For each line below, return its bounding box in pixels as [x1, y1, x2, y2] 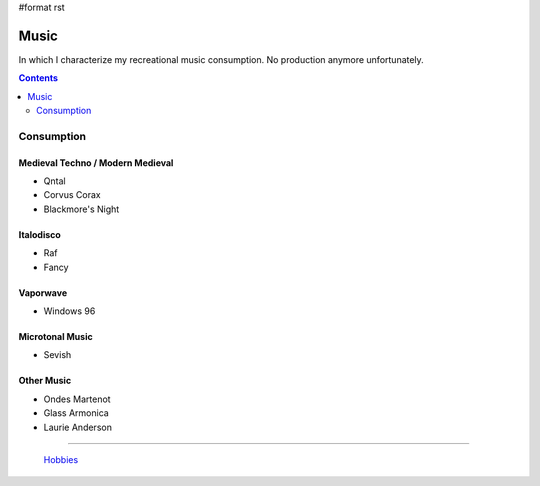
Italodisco [18, 228, 62, 240]
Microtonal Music [18, 330, 94, 342]
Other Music [18, 375, 72, 387]
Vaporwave [18, 286, 68, 299]
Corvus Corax [43, 189, 101, 201]
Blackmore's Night [43, 203, 120, 215]
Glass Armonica [43, 407, 109, 419]
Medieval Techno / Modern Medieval [18, 156, 174, 169]
